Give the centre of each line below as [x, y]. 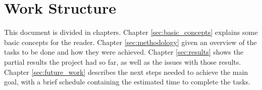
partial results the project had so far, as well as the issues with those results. [123, 61]
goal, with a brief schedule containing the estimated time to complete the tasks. [127, 82]
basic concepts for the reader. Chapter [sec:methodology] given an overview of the [130, 42]
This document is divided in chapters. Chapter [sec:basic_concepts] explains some [131, 32]
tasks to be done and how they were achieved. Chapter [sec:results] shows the [124, 52]
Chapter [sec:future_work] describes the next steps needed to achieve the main [126, 72]
